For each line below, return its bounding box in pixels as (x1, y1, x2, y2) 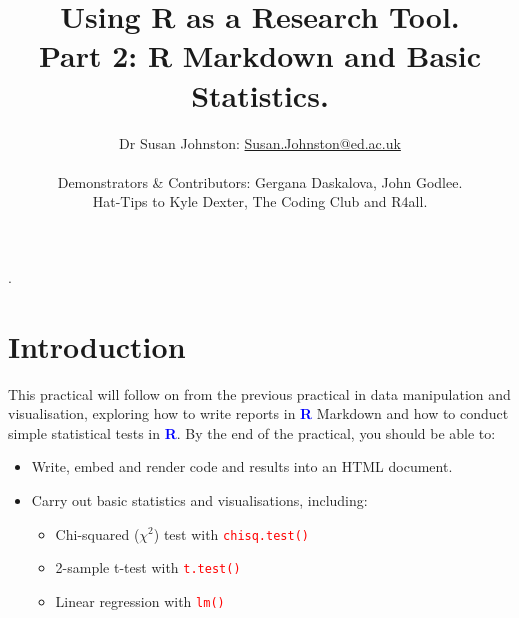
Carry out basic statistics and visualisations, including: (31, 489, 368, 510)
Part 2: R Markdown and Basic (38, 35, 482, 76)
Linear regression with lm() (55, 590, 225, 611)
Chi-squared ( (55, 523, 140, 544)
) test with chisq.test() (153, 523, 309, 544)
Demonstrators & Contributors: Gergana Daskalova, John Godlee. (57, 171, 463, 192)
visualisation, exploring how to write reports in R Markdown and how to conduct (8, 403, 509, 424)
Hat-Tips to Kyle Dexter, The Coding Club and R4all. (92, 191, 428, 212)
